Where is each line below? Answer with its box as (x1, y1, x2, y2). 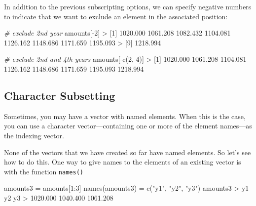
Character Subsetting (4, 87, 115, 103)
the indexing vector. (4, 130, 64, 140)
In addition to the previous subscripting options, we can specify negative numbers (4, 1, 252, 11)
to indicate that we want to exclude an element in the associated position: (4, 11, 228, 21)
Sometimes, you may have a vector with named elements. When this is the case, (4, 111, 246, 121)
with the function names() (4, 166, 83, 176)
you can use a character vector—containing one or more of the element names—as (4, 121, 252, 131)
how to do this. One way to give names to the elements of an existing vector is (4, 157, 241, 167)
